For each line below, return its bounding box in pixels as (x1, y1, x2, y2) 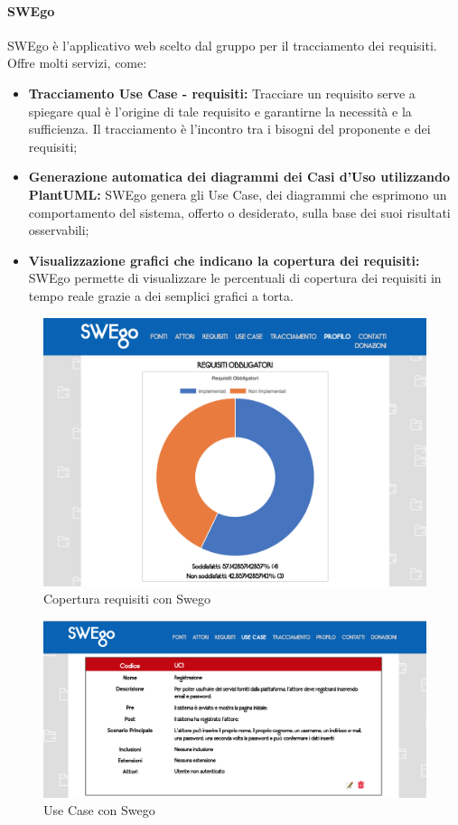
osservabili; (28, 220, 89, 239)
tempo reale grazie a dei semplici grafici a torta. (28, 286, 294, 305)
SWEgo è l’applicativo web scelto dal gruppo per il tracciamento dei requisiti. (7, 35, 437, 54)
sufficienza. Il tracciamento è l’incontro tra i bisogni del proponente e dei (28, 119, 431, 138)
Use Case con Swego (43, 801, 155, 820)
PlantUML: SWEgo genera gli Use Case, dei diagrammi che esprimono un (28, 184, 447, 203)
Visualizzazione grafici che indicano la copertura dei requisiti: (28, 250, 420, 269)
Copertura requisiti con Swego (43, 589, 210, 608)
